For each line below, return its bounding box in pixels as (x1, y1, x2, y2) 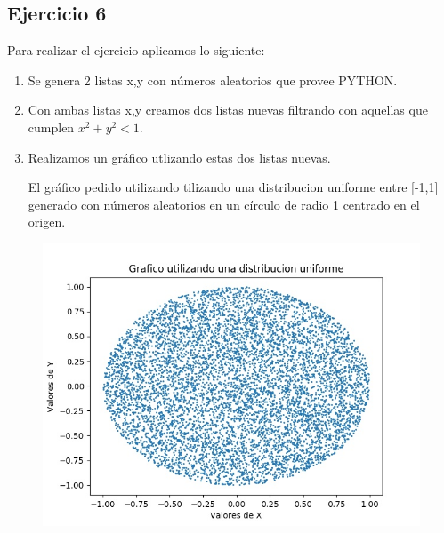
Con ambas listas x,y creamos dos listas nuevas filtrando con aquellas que (28, 100, 428, 119)
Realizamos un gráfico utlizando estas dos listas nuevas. (28, 147, 331, 166)
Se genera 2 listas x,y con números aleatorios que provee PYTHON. (28, 70, 398, 89)
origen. (28, 212, 66, 231)
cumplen (28, 117, 75, 136)
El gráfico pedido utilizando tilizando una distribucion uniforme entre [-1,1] (28, 178, 439, 196)
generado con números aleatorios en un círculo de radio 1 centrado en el (28, 195, 420, 213)
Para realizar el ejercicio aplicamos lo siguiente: (7, 41, 265, 60)
